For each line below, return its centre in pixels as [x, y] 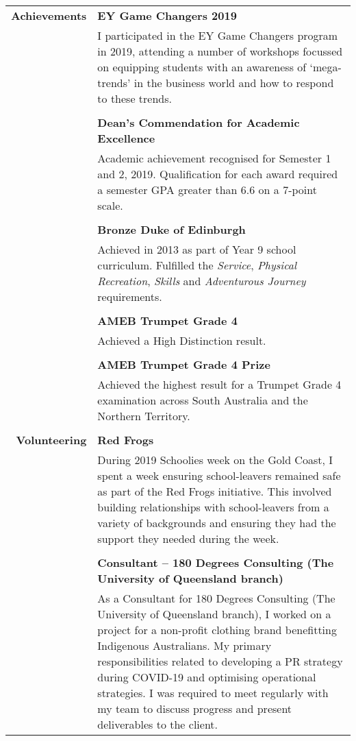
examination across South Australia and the [203, 400]
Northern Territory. [144, 416]
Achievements [49, 15]
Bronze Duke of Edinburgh [171, 229]
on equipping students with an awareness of [202, 67]
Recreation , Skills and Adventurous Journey [202, 281]
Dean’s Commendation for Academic [199, 122]
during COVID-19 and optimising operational [207, 677]
